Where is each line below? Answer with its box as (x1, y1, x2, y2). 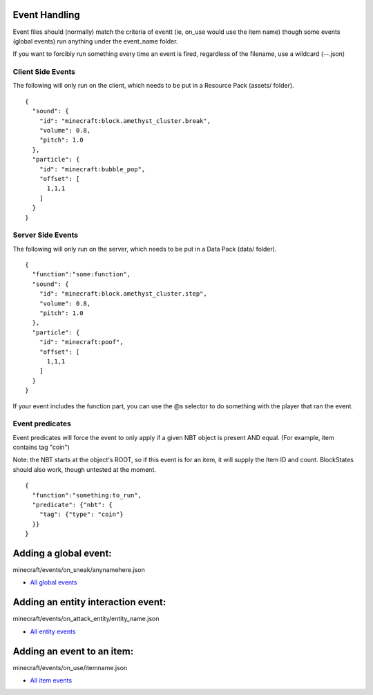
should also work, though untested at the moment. (12, 465, 157, 473)
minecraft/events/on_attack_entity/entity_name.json (12, 615, 160, 623)
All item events (30, 676, 73, 685)
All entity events (30, 627, 76, 636)
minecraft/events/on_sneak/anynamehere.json (12, 566, 145, 574)
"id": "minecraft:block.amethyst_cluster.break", (39, 117, 211, 124)
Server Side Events (12, 230, 79, 240)
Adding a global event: (12, 547, 112, 559)
